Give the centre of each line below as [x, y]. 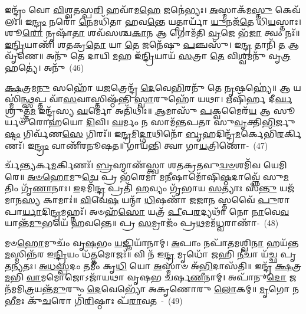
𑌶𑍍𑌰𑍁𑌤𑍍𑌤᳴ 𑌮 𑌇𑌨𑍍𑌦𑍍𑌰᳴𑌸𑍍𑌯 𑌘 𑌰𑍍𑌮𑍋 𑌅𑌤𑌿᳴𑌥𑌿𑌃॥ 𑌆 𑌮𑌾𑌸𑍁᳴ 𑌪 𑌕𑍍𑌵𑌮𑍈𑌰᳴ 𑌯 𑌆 [138, 110]
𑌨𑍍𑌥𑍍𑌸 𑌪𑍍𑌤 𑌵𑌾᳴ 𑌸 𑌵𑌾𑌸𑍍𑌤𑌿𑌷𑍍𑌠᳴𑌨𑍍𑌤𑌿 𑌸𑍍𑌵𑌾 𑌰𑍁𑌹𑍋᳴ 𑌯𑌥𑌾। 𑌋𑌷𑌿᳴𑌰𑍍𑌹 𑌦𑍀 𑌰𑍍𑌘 [157, 99]
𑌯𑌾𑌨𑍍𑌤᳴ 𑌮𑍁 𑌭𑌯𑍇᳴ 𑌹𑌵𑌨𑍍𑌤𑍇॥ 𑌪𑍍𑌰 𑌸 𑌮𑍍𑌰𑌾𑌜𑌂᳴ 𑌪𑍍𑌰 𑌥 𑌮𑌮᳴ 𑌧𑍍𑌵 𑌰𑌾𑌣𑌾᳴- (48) [142, 223]
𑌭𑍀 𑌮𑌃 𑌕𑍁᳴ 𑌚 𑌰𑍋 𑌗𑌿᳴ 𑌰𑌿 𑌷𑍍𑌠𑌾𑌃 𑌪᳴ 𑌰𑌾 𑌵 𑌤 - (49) [94, 300]
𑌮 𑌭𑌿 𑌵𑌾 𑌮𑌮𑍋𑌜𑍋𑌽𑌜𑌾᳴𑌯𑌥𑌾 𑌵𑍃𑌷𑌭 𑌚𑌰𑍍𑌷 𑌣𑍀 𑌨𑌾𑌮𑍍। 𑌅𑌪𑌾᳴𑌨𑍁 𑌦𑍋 [146, 277]
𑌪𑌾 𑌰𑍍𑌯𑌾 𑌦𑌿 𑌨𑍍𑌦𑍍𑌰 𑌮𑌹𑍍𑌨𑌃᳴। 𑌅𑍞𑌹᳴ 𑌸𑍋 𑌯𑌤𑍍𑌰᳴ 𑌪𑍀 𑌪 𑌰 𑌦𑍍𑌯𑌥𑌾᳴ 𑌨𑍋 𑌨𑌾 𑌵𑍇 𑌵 [147, 211]
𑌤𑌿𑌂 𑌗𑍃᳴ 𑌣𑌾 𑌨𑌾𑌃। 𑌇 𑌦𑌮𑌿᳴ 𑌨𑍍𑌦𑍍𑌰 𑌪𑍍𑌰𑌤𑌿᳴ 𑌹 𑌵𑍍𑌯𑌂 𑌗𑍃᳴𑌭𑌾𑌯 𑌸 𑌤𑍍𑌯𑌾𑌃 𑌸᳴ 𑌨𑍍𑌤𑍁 [141, 188]
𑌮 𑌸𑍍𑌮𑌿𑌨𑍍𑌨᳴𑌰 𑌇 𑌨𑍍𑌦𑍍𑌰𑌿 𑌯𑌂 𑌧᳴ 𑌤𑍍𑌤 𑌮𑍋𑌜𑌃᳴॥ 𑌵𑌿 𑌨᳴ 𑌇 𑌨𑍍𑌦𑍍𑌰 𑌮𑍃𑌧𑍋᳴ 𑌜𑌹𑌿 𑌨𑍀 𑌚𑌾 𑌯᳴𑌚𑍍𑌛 [141, 254]
